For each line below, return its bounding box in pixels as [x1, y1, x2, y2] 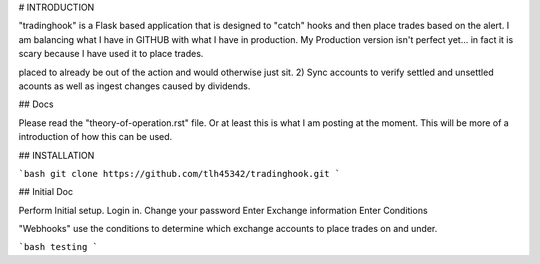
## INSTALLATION [18, 149, 95, 161]
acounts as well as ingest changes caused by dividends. [18, 80, 251, 92]
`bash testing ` [18, 241, 99, 253]
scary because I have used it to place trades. [18, 48, 204, 60]
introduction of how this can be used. [18, 131, 173, 143]
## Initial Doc [18, 186, 74, 198]
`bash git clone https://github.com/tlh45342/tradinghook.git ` [18, 168, 341, 179]
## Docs [18, 98, 54, 110]
